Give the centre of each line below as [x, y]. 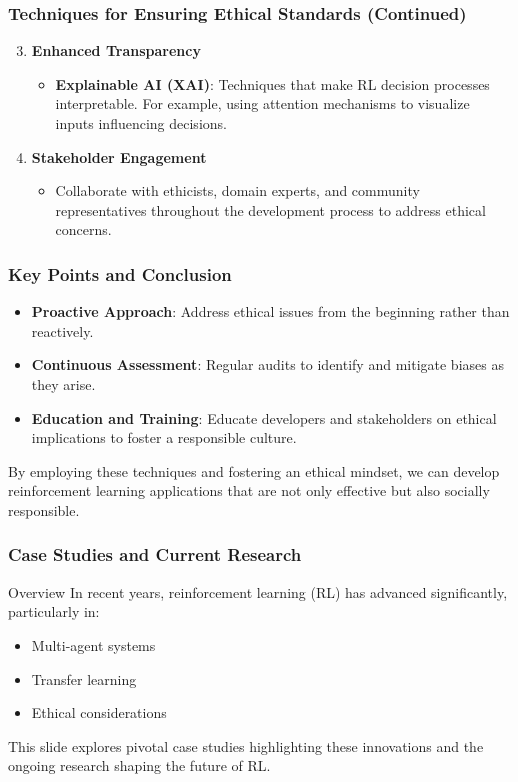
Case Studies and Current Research [155, 554]
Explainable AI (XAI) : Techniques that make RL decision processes [272, 83]
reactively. [62, 330]
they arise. [63, 383]
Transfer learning [84, 678]
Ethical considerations [99, 712]
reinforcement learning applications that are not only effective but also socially [249, 490]
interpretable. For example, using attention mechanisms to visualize [262, 103]
